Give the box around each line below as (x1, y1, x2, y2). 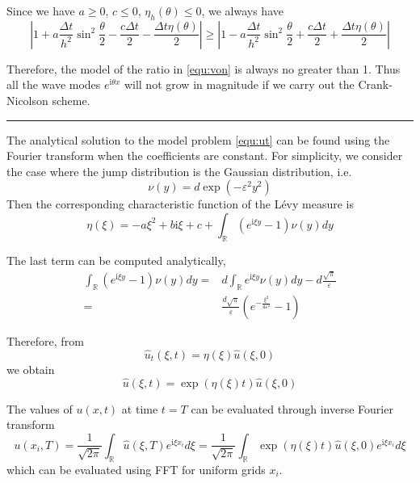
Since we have (6, 2, 75, 19)
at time (121, 400, 158, 417)
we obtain (6, 360, 55, 377)
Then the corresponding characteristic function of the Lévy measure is (6, 195, 355, 212)
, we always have (201, 2, 283, 19)
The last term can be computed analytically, (6, 251, 226, 268)
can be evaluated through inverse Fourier (191, 400, 393, 417)
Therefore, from (6, 332, 84, 349)
